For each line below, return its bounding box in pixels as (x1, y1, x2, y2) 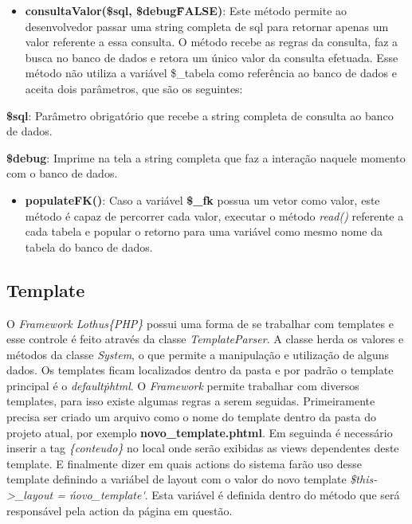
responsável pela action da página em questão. (6, 502, 233, 518)
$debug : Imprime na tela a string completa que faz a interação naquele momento (6, 149, 406, 166)
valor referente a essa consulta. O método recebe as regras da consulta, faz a (25, 33, 398, 50)
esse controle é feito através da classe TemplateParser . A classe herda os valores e (6, 330, 404, 347)
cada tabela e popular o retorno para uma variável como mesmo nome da (25, 223, 383, 240)
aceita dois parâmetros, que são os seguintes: (25, 80, 243, 96)
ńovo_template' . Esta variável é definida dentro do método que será (69, 487, 400, 503)
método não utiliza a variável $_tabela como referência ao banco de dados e (25, 65, 397, 81)
